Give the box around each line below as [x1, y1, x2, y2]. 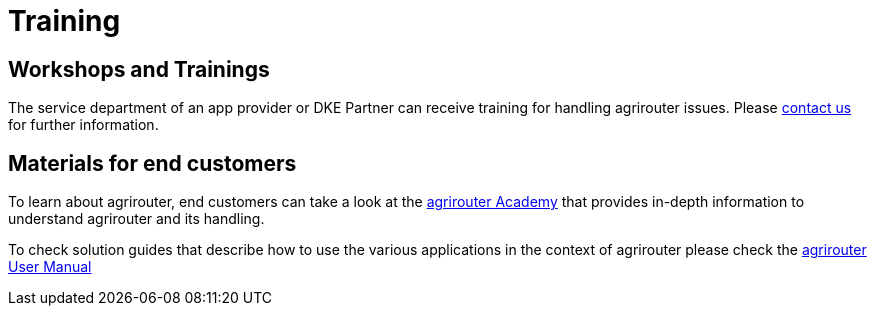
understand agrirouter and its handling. [8, 210, 265, 228]
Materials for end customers [8, 150, 297, 176]
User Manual [8, 258, 92, 276]
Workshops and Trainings [8, 56, 270, 82]
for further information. [8, 116, 159, 134]
